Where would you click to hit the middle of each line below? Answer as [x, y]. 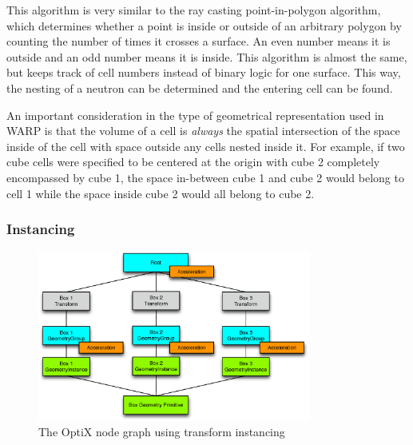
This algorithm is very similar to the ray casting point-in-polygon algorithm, [194, 10]
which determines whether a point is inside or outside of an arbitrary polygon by [204, 25]
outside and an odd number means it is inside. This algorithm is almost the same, [207, 56]
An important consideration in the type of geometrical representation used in [195, 115]
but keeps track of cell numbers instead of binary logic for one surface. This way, [204, 72]
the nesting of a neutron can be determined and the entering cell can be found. [200, 87]
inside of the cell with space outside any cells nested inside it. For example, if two [206, 146]
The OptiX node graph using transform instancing [162, 432]
